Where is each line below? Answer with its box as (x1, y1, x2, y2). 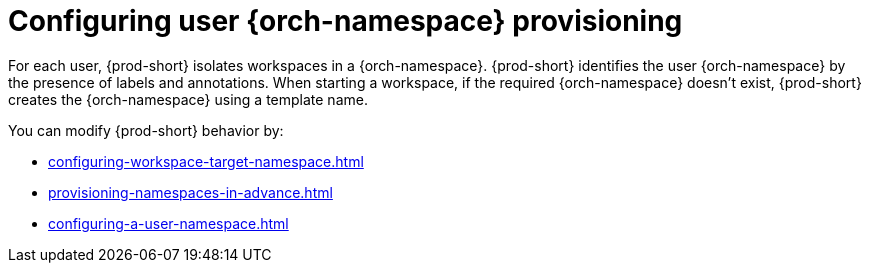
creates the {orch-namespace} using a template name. (8, 90, 368, 108)
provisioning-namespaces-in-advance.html (48, 183, 333, 201)
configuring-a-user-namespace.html (48, 214, 289, 232)
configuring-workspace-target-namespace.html (48, 152, 364, 170)
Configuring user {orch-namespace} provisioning (8, 4, 683, 38)
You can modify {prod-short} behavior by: (8, 121, 284, 139)
